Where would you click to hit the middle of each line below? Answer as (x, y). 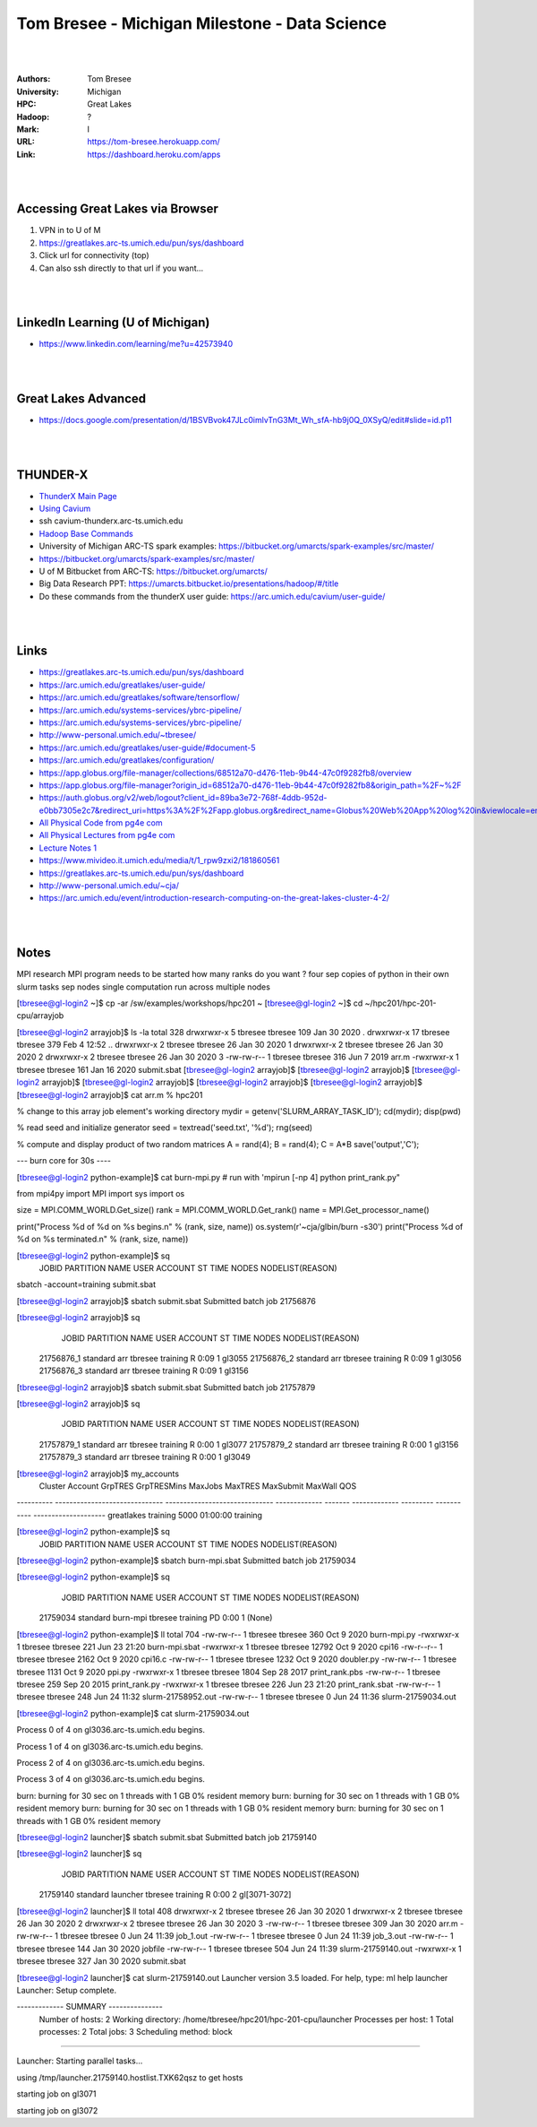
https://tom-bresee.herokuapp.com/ (154, 142)
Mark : (28, 129)
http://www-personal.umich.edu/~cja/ (109, 886)
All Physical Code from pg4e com (101, 823)
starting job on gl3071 (56, 2094)
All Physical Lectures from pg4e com (107, 835)
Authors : (34, 79)
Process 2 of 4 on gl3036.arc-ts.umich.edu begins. (111, 1763)
